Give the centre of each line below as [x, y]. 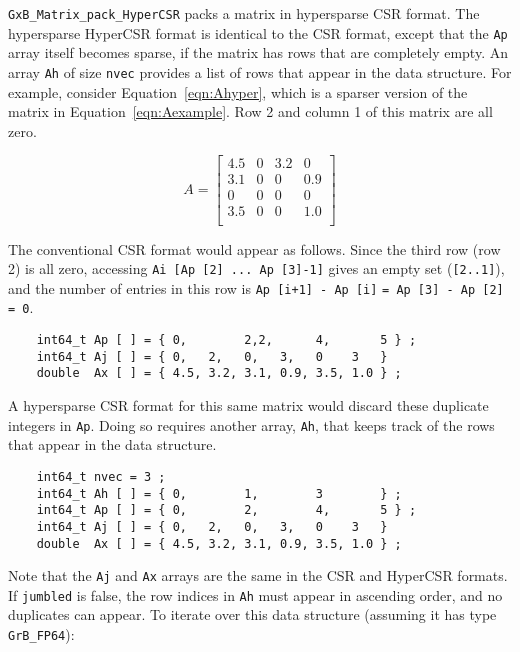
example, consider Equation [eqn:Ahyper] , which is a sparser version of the [238, 91]
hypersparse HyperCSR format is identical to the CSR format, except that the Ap [258, 32]
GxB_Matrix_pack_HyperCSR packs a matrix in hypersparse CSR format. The [244, 13]
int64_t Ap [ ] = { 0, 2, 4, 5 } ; [226, 510]
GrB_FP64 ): [41, 634]
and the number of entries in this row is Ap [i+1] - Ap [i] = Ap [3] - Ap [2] [256, 287]
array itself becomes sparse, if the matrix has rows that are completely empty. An [258, 52]
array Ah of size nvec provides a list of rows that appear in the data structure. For [260, 71]
